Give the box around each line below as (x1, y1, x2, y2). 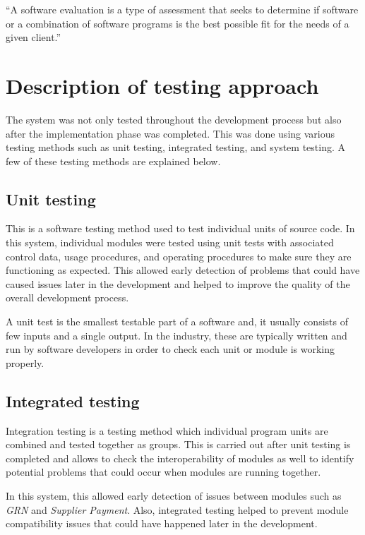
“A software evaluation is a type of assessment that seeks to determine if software (6, 2, 359, 16)
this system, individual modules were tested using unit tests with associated (6, 235, 334, 250)
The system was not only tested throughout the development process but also (6, 112, 342, 126)
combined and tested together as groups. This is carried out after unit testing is (6, 437, 351, 452)
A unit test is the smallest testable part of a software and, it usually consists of (6, 314, 348, 329)
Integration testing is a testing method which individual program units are (6, 423, 328, 438)
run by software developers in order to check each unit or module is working (6, 342, 335, 356)
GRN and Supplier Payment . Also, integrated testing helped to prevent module (6, 502, 349, 517)
